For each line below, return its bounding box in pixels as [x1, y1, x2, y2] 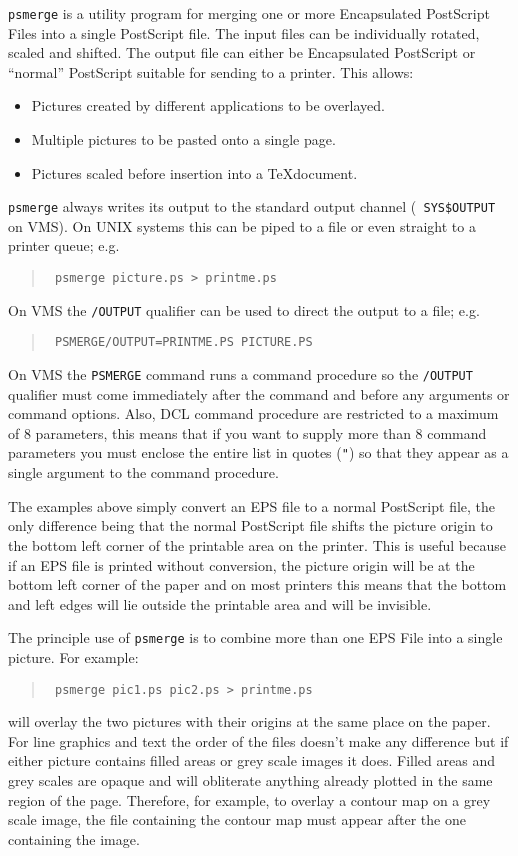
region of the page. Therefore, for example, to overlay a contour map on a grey [8, 789, 491, 810]
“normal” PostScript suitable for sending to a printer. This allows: [8, 61, 414, 82]
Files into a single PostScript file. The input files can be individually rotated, [8, 22, 480, 43]
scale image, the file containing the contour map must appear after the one [8, 809, 466, 830]
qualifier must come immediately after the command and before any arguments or [8, 383, 510, 404]
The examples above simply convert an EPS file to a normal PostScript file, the [8, 495, 496, 516]
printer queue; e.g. [8, 235, 120, 256]
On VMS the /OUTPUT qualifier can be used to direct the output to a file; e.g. [8, 299, 480, 320]
